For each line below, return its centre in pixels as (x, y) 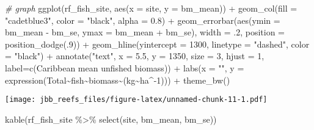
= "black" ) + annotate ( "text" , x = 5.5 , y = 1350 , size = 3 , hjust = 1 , (135, 56)
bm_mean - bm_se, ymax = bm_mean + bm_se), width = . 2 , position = (145, 32)
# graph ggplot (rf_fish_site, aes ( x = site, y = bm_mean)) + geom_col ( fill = (151, 8)
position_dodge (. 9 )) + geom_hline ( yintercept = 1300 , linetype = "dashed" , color (157, 44)
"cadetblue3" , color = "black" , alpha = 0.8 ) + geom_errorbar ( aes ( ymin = (143, 20)
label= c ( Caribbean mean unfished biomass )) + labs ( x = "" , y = (125, 67)
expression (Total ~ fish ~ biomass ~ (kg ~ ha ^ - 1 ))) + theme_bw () (118, 80)
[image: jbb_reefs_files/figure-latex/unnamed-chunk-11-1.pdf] (136, 100)
